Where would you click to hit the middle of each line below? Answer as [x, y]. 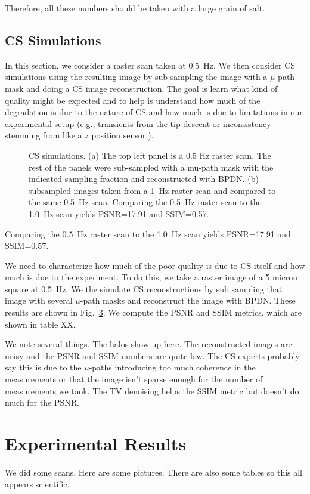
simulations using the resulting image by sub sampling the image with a [136, 77]
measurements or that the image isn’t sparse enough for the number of [134, 379]
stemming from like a [44, 135]
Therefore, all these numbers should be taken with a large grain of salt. [135, 8]
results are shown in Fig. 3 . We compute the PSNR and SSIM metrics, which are [154, 312]
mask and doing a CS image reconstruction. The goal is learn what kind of [141, 88]
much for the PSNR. [42, 402]
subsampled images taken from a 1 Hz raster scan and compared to [152, 190]
